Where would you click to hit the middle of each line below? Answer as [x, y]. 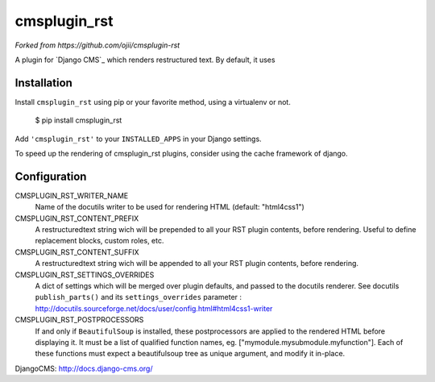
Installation [43, 83]
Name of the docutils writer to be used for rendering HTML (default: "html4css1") [170, 207]
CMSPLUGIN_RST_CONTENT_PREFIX [77, 218]
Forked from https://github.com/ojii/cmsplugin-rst [97, 45]
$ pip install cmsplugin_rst [79, 120]
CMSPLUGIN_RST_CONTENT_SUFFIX [77, 252]
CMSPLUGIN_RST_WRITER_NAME [72, 195]
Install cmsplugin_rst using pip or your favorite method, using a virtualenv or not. [153, 102]
